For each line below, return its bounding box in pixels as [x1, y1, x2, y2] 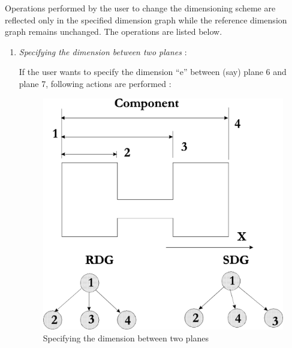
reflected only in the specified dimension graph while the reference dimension [5, 13, 287, 26]
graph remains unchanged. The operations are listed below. [5, 25, 222, 38]
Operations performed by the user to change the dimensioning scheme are [5, 2, 276, 14]
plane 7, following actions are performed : [19, 77, 171, 89]
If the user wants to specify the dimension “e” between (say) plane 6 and [19, 65, 287, 78]
